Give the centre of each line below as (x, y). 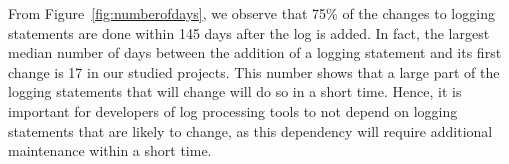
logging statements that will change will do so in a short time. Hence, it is (235, 91)
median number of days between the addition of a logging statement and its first (255, 52)
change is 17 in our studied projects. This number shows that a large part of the (254, 71)
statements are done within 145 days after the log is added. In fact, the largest (249, 32)
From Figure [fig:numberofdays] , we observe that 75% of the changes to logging (251, 13)
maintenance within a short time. (110, 150)
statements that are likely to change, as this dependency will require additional (250, 130)
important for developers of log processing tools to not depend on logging (233, 110)
